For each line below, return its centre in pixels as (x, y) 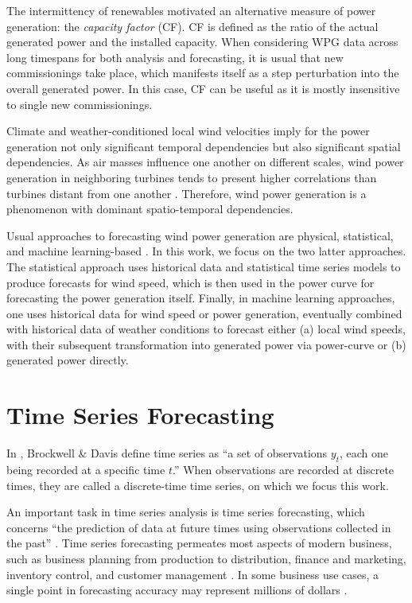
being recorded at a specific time (86, 469)
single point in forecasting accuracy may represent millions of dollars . (177, 590)
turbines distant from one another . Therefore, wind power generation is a (187, 193)
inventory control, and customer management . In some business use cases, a (193, 574)
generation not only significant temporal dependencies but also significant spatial (204, 146)
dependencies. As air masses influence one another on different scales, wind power (205, 162)
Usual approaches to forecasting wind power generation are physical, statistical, (200, 235)
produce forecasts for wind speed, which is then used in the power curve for (190, 282)
